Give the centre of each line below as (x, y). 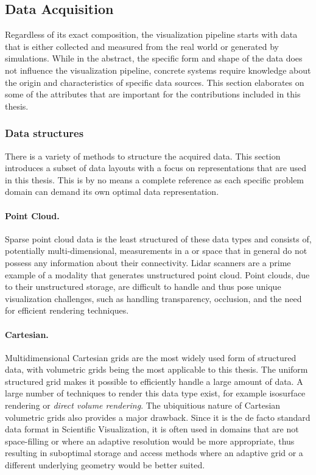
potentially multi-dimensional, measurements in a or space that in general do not (156, 251)
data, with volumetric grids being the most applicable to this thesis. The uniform (156, 369)
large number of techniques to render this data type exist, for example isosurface (155, 393)
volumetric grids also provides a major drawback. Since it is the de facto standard (158, 417)
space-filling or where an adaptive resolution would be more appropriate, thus (150, 441)
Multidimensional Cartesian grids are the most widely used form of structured (151, 357)
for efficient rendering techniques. (67, 310)
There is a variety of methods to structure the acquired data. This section (143, 156)
